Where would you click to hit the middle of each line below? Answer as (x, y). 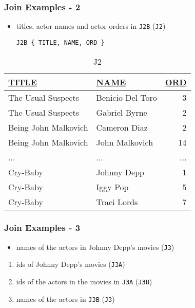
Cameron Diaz (122, 127)
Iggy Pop (112, 187)
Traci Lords (117, 202)
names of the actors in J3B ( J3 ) (65, 298)
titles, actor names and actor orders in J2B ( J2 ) (91, 26)
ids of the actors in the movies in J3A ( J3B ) (84, 282)
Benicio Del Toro (126, 97)
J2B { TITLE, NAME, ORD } (60, 42)
